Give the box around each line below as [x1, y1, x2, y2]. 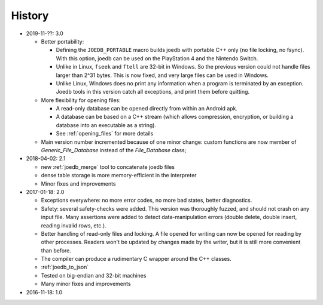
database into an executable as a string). [56, 121, 157, 128]
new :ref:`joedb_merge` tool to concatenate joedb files [41, 163, 175, 170]
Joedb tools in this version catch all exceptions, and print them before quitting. [56, 88, 250, 95]
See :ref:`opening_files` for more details [56, 130, 154, 137]
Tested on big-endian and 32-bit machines [41, 272, 147, 279]
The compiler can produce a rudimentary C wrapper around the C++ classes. [41, 255, 231, 263]
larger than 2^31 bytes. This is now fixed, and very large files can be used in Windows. [56, 72, 269, 79]
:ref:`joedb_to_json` [41, 263, 89, 271]
